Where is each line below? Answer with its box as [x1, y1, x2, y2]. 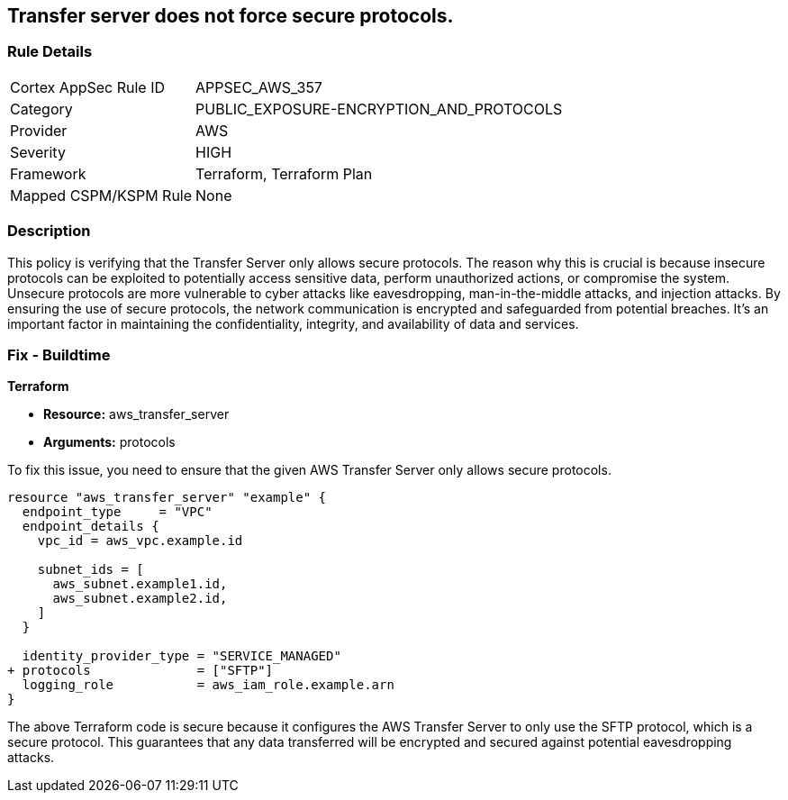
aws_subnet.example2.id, [52, 591, 228, 606]
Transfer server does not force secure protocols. [7, 5, 454, 27]
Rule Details [7, 42, 93, 61]
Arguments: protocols [43, 434, 176, 450]
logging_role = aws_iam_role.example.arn [22, 677, 394, 693]
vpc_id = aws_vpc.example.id [37, 533, 243, 549]
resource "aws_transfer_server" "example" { [7, 490, 327, 505]
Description [7, 222, 91, 241]
